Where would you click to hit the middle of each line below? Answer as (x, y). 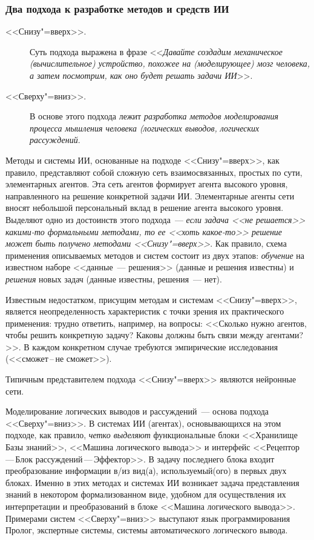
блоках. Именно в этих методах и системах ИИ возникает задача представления (152, 482)
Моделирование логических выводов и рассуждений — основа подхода (137, 411)
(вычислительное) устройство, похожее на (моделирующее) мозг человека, (170, 63)
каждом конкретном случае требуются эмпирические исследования (155, 346)
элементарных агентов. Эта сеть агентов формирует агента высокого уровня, (147, 184)
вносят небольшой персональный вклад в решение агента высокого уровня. (145, 208)
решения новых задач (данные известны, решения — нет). (114, 278)
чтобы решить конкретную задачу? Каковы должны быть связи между (135, 335)
